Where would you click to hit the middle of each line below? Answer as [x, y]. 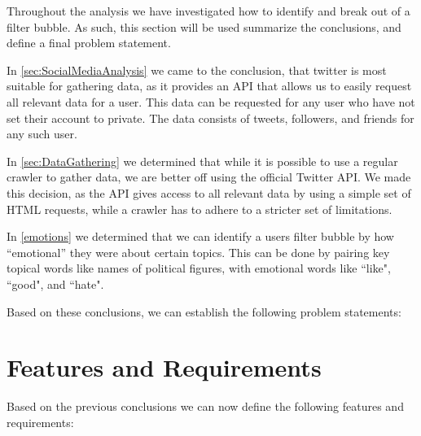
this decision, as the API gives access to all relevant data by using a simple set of [209, 192]
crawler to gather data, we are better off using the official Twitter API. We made [209, 177]
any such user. [42, 134]
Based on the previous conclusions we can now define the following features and [205, 406]
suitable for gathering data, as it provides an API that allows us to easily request [209, 86]
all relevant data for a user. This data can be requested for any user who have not [211, 101]
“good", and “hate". [55, 283]
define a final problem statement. [89, 43]
